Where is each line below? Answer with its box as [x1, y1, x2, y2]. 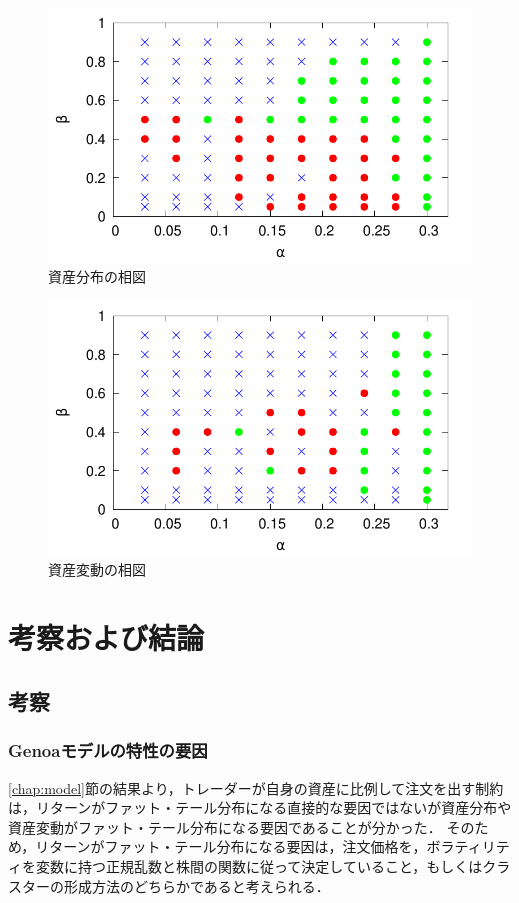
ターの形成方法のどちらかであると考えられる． [21, 875, 330, 896]
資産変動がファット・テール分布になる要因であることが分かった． [8, 816, 442, 837]
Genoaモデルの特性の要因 [8, 738, 208, 763]
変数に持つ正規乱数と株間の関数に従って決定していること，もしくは [35, 855, 483, 876]
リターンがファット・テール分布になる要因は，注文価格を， [35, 836, 427, 857]
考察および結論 [8, 617, 205, 658]
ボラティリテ [426, 836, 510, 857]
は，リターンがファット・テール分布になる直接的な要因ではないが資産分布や [8, 797, 512, 818]
